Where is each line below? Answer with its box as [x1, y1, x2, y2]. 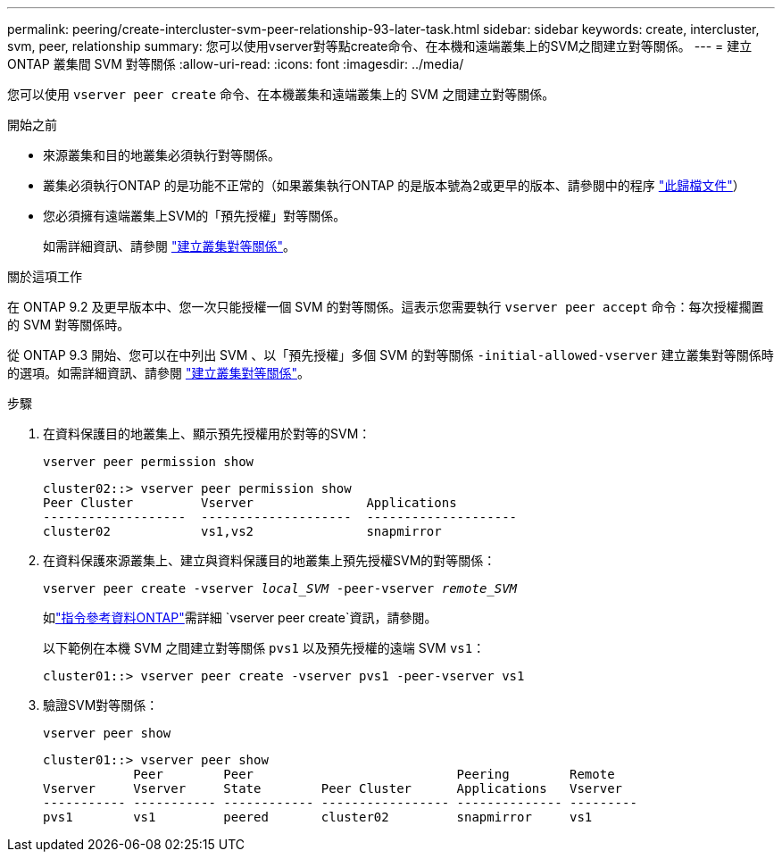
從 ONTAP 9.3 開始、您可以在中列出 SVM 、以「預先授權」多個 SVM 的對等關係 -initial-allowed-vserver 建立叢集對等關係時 [7, 347, 774, 363]
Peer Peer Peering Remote [133, 767, 615, 781]
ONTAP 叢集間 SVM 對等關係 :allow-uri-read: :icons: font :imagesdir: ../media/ [7, 56, 464, 71]
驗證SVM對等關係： [43, 697, 159, 713]
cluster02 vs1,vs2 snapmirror [43, 524, 442, 538]
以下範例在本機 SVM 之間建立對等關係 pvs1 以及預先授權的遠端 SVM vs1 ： [43, 640, 486, 655]
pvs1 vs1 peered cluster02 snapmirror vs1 [43, 810, 593, 824]
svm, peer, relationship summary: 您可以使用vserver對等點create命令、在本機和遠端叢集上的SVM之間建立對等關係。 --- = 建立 [7, 38, 753, 54]
